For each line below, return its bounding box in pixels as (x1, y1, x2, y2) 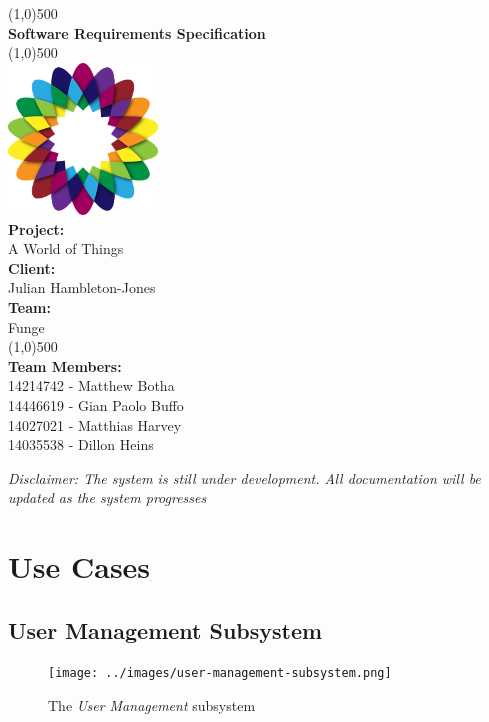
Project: (8, 218, 65, 239)
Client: (8, 257, 56, 278)
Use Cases (8, 546, 151, 587)
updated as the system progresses (8, 487, 207, 508)
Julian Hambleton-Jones (8, 277, 156, 298)
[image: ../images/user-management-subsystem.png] (48, 666, 392, 681)
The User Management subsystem (48, 695, 256, 716)
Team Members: (8, 355, 122, 376)
